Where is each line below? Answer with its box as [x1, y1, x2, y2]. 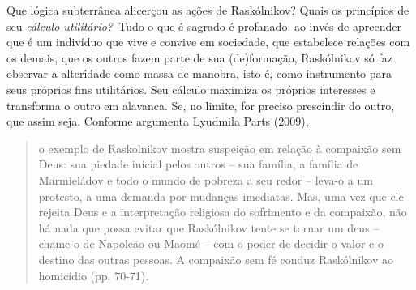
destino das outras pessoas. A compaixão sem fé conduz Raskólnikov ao [38, 250, 393, 267]
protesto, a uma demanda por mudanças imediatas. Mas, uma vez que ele [38, 187, 404, 204]
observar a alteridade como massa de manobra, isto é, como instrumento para [6, 65, 392, 82]
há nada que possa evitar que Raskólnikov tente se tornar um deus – [38, 219, 380, 236]
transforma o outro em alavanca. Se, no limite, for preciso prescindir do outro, [6, 96, 395, 113]
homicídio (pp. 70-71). [38, 267, 149, 284]
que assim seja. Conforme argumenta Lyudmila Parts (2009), [6, 113, 309, 130]
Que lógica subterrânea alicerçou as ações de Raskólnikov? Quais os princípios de [6, 2, 410, 18]
